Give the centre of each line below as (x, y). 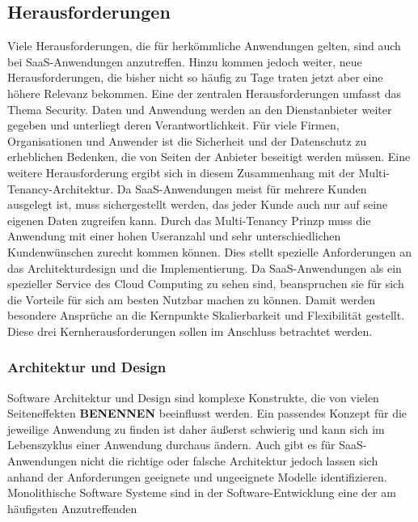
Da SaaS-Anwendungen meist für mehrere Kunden (242, 188)
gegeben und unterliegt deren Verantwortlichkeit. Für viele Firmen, (173, 125)
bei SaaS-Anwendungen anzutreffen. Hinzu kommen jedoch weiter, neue (185, 61)
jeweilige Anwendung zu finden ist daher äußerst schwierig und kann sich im (196, 429)
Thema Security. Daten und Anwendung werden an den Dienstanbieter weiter (200, 109)
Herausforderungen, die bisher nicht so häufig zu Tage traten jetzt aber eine (195, 77)
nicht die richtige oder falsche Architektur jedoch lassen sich (229, 461)
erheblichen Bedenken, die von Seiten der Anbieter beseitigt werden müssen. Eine (209, 157)
